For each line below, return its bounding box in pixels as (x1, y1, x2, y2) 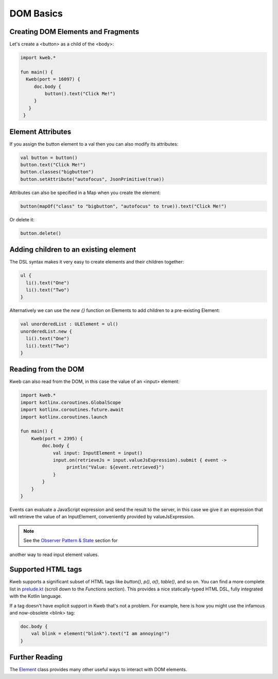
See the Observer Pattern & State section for (23, 537, 118, 544)
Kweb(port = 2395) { (31, 436, 83, 441)
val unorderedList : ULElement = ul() (20, 321, 118, 327)
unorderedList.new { (20, 328, 72, 334)
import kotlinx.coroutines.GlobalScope (20, 399, 121, 405)
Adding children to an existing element (9, 245, 136, 254)
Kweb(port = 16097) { (26, 76, 81, 82)
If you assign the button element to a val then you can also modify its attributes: (9, 141, 179, 147)
